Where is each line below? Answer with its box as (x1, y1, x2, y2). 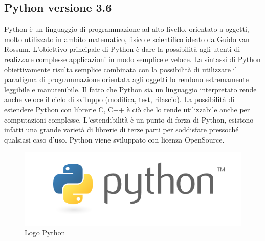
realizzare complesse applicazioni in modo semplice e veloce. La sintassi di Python (4, 53, 261, 64)
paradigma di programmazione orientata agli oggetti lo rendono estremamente (4, 74, 249, 85)
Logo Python (25, 227, 65, 238)
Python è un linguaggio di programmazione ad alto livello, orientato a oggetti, (4, 24, 249, 34)
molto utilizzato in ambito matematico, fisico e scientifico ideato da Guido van (4, 33, 250, 44)
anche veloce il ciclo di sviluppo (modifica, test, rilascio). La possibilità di (4, 94, 235, 105)
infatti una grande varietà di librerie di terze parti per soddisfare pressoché (4, 124, 239, 135)
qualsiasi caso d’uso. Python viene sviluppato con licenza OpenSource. (4, 134, 225, 145)
